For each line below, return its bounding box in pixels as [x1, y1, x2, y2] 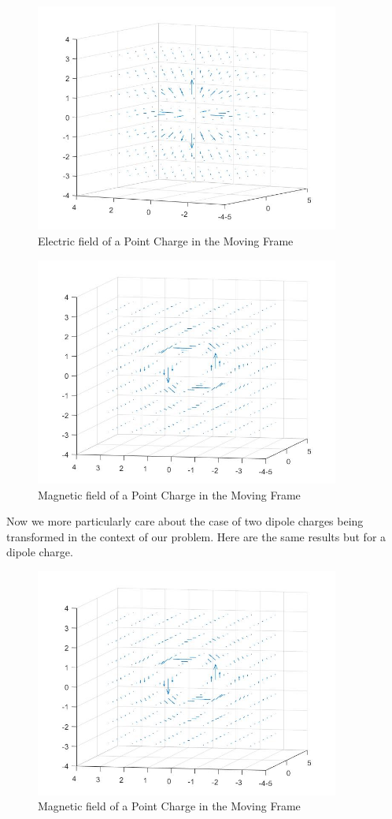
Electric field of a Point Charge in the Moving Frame [38, 233, 294, 249]
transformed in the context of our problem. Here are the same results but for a [6, 528, 386, 544]
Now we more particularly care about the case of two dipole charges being [6, 513, 364, 529]
